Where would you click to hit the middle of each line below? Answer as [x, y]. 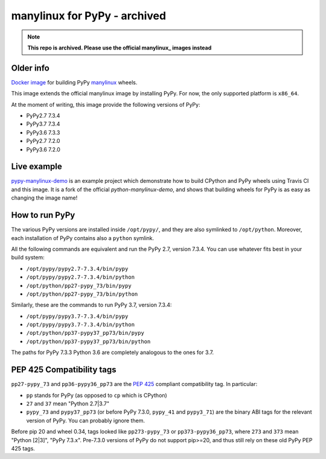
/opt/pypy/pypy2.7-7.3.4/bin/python [81, 277]
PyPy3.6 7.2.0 [43, 149]
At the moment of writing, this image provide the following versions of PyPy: [106, 104]
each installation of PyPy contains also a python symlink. [83, 238]
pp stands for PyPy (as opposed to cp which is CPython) [97, 395]
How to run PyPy [43, 215]
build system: [28, 258]
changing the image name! [44, 198]
